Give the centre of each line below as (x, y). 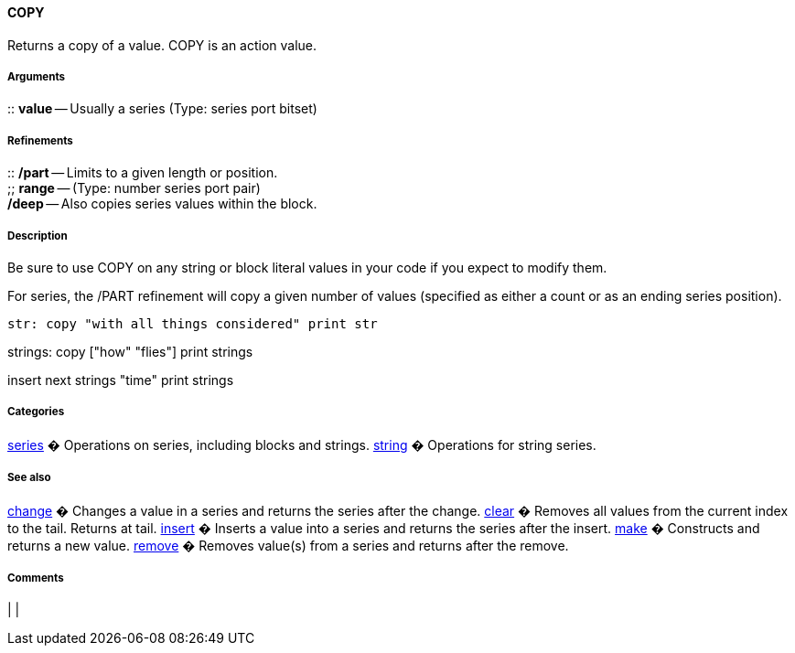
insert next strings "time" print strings (121, 380)
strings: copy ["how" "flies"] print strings (130, 351)
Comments (36, 578)
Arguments (37, 77)
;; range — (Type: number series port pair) (134, 188)
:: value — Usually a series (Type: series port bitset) (162, 109)
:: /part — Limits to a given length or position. (143, 173)
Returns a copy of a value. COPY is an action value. (162, 45)
